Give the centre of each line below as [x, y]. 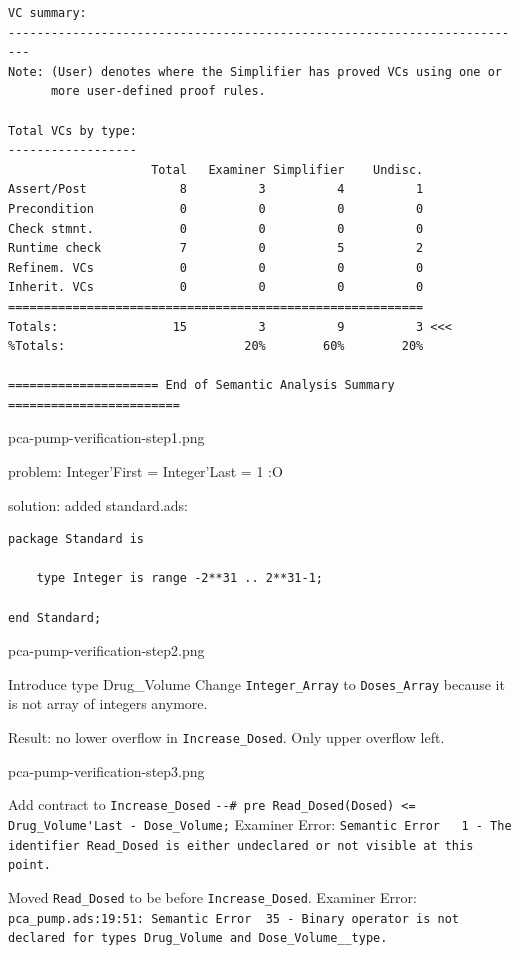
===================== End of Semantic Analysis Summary [201, 385]
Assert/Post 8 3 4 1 [216, 189]
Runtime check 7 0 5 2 [216, 248]
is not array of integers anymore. [108, 703]
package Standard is [76, 539]
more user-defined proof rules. [158, 91]
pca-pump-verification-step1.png [106, 437]
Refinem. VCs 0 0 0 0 [216, 267]
